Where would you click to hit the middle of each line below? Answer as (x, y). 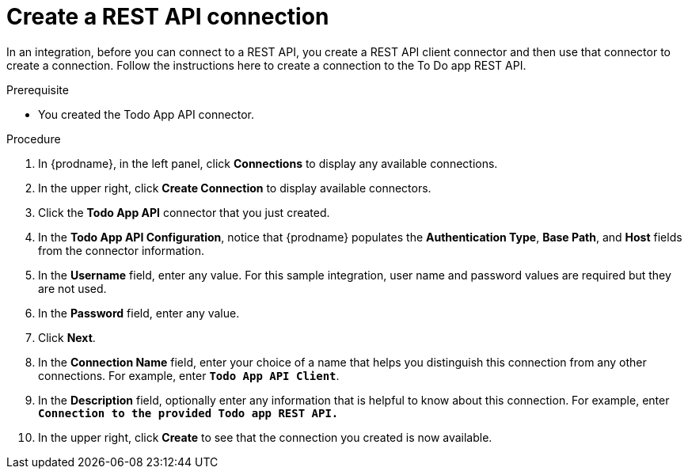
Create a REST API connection (168, 17)
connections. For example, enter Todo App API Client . (189, 375)
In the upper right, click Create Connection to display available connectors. (235, 188)
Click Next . (67, 337)
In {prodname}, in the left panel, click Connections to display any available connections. (268, 163)
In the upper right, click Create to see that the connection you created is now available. (265, 437)
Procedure (34, 139)
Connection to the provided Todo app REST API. (188, 413)
